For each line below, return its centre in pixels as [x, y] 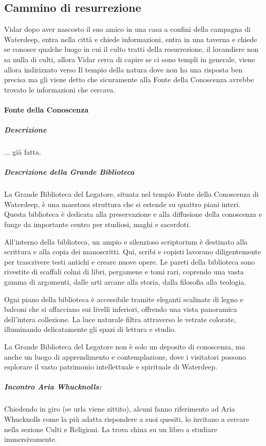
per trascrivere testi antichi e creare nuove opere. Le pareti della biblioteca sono [130, 261]
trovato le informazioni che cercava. [60, 89]
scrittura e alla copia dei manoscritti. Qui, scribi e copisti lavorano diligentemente [133, 252]
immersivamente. [31, 439]
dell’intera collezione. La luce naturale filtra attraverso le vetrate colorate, [120, 319]
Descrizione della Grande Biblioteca [69, 172]
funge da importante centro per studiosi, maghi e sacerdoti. [98, 224]
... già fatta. [23, 152]
